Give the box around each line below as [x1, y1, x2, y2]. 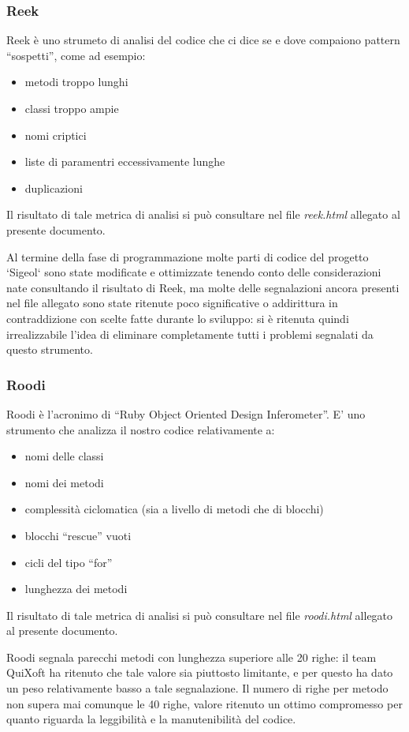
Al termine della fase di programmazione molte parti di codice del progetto [6, 248, 369, 265]
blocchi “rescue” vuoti [24, 527, 132, 543]
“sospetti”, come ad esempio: [6, 47, 146, 63]
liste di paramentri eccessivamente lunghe [24, 153, 225, 170]
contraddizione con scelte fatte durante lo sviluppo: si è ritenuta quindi [6, 310, 349, 326]
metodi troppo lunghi [24, 73, 128, 90]
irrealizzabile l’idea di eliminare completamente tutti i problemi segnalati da [6, 325, 374, 342]
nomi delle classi [24, 448, 104, 464]
